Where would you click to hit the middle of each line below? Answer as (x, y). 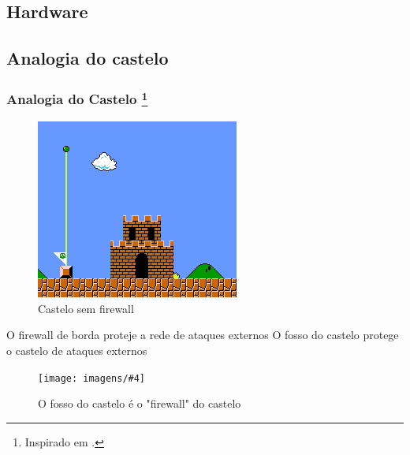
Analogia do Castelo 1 (77, 98)
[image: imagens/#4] (92, 378)
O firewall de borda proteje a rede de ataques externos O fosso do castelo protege (203, 335)
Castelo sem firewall (86, 308)
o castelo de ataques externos (77, 351)
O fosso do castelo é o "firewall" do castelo (140, 403)
